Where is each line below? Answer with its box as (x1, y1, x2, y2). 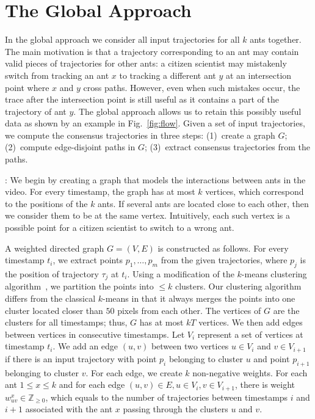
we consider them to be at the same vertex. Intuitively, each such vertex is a (5, 209, 291, 222)
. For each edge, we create (85, 366, 183, 379)
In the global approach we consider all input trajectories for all (5, 33, 240, 46)
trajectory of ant (5, 104, 67, 117)
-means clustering (241, 268, 307, 280)
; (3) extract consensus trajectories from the (144, 140, 311, 153)
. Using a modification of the (127, 268, 234, 280)
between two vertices (151, 340, 229, 352)
